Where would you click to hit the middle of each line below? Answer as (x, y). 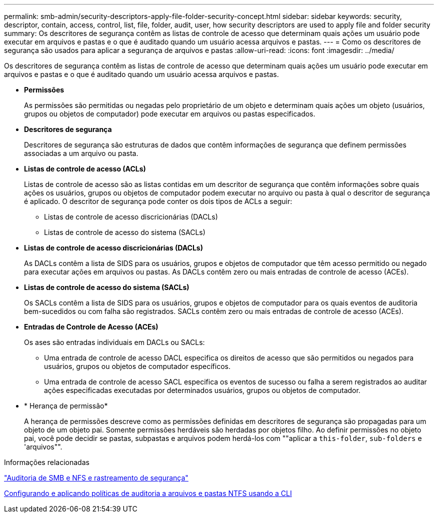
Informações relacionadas (47, 462)
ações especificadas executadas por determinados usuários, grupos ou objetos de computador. (202, 390)
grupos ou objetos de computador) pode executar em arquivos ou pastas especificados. (170, 114)
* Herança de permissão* (66, 406)
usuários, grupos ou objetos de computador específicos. (137, 366)
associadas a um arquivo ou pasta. (81, 153)
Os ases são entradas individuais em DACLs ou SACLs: (114, 342)
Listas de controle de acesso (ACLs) (85, 169)
